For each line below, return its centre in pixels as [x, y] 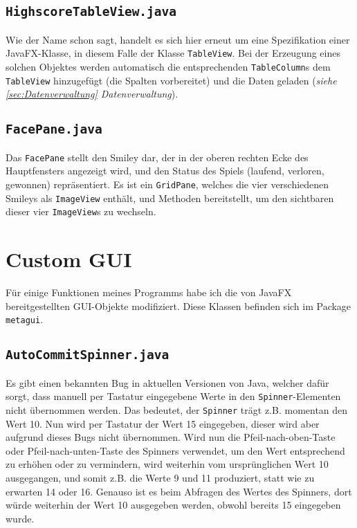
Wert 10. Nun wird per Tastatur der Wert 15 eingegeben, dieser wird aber [163, 423]
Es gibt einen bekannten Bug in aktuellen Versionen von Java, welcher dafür [167, 382]
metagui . [25, 319]
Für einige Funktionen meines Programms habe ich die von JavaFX [149, 292]
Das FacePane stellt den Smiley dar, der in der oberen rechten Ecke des [157, 157]
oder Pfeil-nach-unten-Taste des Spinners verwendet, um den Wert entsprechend [175, 450]
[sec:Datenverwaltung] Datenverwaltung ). [92, 94]
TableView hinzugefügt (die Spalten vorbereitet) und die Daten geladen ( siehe [171, 80]
